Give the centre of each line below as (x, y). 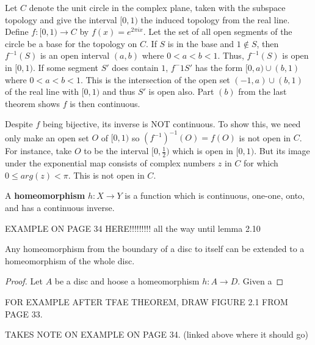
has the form (219, 67)
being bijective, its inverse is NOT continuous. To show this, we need (172, 124)
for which (261, 163)
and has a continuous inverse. (60, 208)
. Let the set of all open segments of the (218, 32)
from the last (262, 91)
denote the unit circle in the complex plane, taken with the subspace (157, 7)
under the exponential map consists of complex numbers (110, 163)
